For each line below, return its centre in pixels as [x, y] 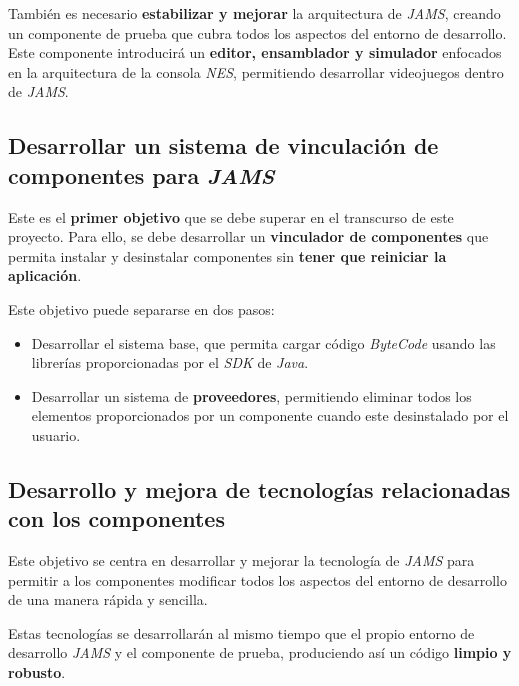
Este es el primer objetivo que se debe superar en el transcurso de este [231, 216]
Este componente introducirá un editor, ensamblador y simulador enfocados [255, 52]
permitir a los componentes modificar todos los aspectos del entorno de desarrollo [257, 579]
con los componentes [116, 518]
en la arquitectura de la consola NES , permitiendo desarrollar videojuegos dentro [256, 71]
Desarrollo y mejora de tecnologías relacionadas [259, 488]
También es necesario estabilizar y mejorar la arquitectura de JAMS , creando [254, 13]
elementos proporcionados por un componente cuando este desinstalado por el [270, 415]
